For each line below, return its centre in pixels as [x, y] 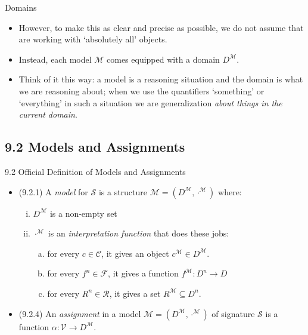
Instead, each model [55, 59]
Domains [21, 7]
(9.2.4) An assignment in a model [80, 313]
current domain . [48, 114]
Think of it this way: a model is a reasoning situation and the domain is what [161, 79]
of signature [233, 313]
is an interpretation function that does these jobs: [139, 233]
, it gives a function [143, 273]
